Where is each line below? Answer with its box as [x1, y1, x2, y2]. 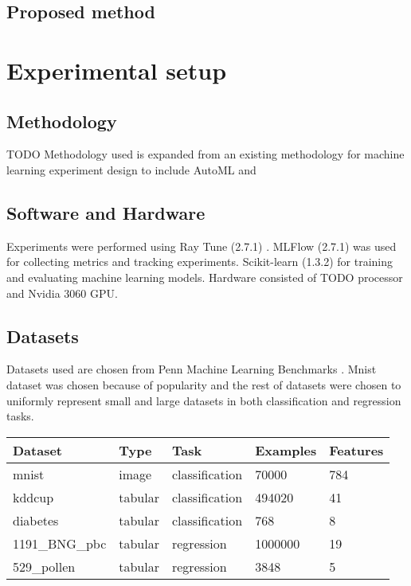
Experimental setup [6, 53, 227, 86]
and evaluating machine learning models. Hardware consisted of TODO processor [6, 268, 403, 285]
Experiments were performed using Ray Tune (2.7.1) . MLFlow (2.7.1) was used [6, 237, 397, 254]
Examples [255, 440, 317, 459]
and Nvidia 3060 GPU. [6, 284, 118, 301]
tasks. [6, 408, 34, 424]
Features [329, 440, 384, 459]
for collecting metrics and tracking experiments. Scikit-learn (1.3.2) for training [6, 253, 393, 270]
